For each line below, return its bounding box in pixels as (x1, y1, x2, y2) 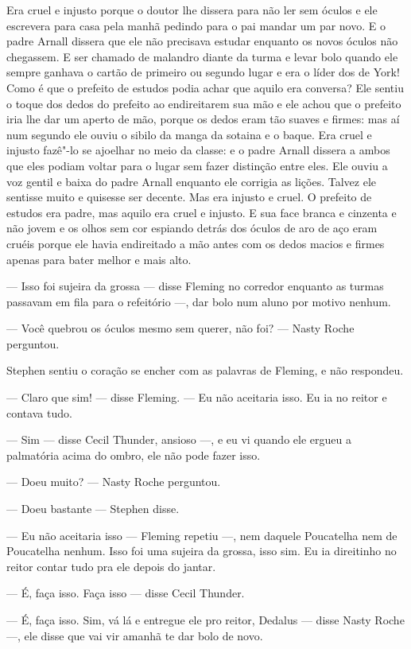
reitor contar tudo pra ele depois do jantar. (6, 558, 216, 574)
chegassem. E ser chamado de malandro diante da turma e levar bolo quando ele (6, 48, 398, 64)
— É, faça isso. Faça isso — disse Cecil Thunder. (6, 585, 245, 601)
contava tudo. (6, 404, 72, 421)
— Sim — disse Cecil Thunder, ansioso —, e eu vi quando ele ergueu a (6, 431, 351, 448)
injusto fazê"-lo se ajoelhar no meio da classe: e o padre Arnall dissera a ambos (6, 142, 390, 158)
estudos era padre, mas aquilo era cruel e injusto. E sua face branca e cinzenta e (6, 204, 397, 220)
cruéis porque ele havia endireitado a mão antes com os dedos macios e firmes (6, 235, 385, 251)
